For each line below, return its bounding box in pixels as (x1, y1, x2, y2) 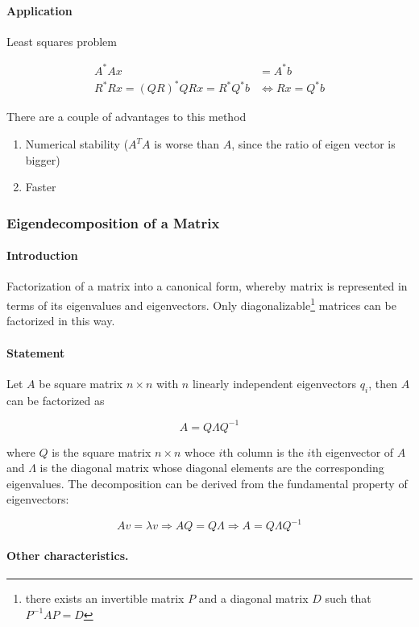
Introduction (6, 247, 78, 264)
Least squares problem (6, 32, 117, 49)
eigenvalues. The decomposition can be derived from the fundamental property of (6, 474, 408, 491)
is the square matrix (52, 443, 151, 460)
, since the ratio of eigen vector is (231, 136, 396, 153)
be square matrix (39, 374, 123, 391)
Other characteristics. (6, 547, 129, 564)
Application (6, 2, 73, 19)
